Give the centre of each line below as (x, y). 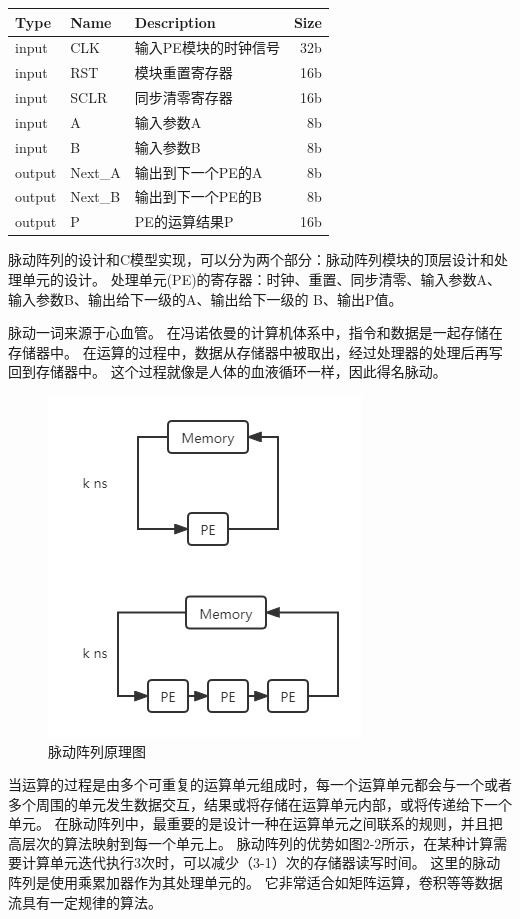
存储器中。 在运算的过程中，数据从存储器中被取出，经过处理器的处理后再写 (255, 351)
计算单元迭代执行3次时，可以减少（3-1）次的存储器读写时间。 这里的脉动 (261, 862)
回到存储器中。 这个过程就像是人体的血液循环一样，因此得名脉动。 (227, 371)
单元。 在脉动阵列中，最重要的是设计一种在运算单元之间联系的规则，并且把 (255, 823)
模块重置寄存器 (183, 72)
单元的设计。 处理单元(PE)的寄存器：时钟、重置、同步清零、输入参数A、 (261, 278)
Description (175, 21)
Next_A (95, 171)
